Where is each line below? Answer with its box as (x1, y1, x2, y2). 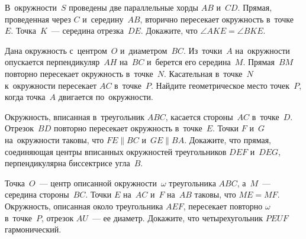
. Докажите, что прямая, (184, 133, 271, 146)
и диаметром (120, 44, 168, 56)
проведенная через (5, 12, 71, 25)
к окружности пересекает (5, 79, 97, 91)
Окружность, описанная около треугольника (5, 199, 163, 212)
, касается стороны (165, 110, 233, 122)
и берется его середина (147, 56, 231, 68)
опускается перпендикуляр (5, 56, 100, 68)
